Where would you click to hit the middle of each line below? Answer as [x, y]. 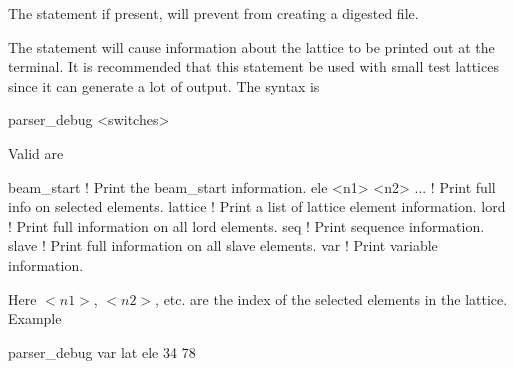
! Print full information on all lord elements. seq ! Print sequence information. [246, 225]
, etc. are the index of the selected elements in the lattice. [331, 298]
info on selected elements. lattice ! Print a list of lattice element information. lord [257, 206]
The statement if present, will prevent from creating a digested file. [213, 13]
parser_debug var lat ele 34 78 [102, 351]
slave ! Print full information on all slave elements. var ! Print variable [223, 245]
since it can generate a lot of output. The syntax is [164, 85]
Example [35, 318]
